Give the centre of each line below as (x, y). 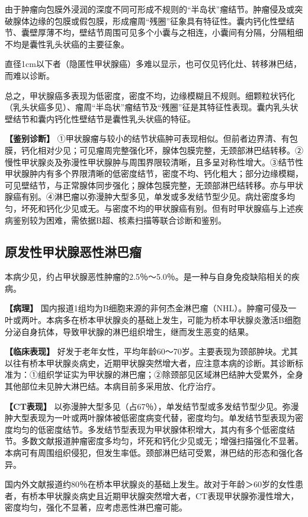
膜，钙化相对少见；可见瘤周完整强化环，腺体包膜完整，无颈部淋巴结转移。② (154, 150)
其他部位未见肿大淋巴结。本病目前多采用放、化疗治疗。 (113, 386)
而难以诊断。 (30, 75)
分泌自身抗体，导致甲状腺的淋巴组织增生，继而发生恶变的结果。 (129, 331)
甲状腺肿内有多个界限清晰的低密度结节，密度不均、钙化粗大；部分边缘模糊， (154, 173)
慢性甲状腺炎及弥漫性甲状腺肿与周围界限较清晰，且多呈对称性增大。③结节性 (154, 162)
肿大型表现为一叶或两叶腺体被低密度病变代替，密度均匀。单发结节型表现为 (150, 418)
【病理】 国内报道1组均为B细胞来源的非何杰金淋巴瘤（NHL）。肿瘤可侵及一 (151, 308)
